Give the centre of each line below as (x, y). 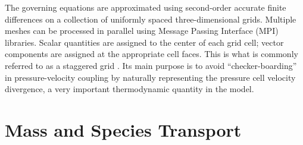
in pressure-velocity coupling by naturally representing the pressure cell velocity (150, 77)
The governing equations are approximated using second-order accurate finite (146, 7)
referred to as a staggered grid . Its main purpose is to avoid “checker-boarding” (151, 65)
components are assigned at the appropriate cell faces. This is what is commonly (151, 54)
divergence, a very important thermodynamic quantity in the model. (129, 89)
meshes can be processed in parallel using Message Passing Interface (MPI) (142, 31)
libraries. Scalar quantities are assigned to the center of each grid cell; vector (144, 42)
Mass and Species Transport (123, 129)
